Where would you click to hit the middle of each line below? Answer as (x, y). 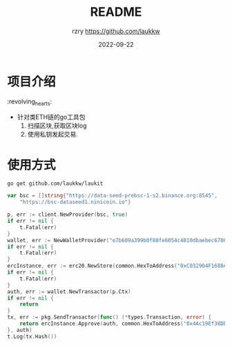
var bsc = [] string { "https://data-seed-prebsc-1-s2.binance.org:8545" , (112, 196)
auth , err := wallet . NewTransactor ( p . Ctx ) (69, 291)
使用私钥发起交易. (52, 135)
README (116, 12)
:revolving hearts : (30, 102)
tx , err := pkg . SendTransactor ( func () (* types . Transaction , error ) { (109, 317)
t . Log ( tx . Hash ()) (32, 336)
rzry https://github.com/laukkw (116, 31)
